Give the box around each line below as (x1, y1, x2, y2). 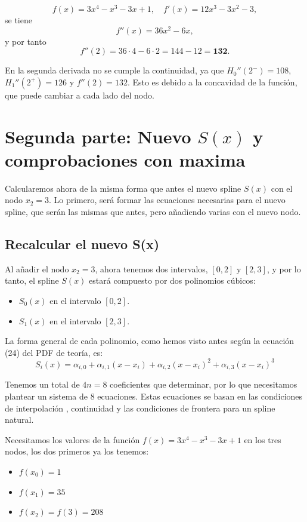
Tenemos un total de (5, 378, 80, 391)
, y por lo (266, 262, 301, 275)
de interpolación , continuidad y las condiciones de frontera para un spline (5, 401, 275, 414)
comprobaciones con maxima (5, 147, 246, 171)
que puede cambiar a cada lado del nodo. (5, 88, 154, 101)
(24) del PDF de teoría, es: (5, 346, 103, 358)
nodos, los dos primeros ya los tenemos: (5, 445, 149, 457)
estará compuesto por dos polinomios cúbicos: (89, 274, 256, 287)
